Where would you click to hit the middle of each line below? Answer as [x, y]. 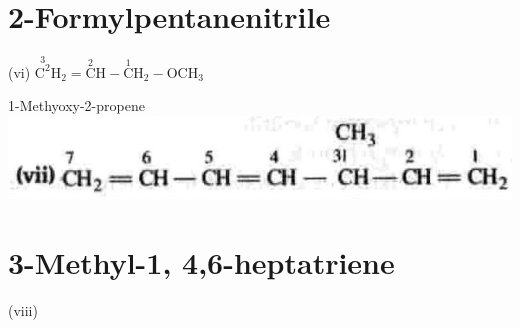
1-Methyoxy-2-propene [76, 105]
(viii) [23, 309]
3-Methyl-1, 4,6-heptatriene [201, 261]
